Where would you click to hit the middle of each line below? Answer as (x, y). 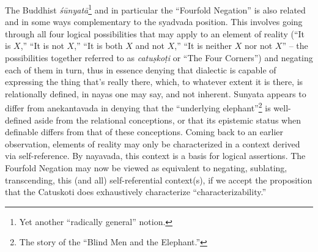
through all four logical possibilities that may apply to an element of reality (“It (155, 33)
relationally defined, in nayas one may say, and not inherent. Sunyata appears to (156, 93)
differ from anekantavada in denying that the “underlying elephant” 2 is (138, 107)
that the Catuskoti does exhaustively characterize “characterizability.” (135, 192)
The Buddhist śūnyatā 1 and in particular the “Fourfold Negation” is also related (155, 9)
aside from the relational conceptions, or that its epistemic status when (168, 120)
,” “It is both (98, 46)
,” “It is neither (203, 46)
